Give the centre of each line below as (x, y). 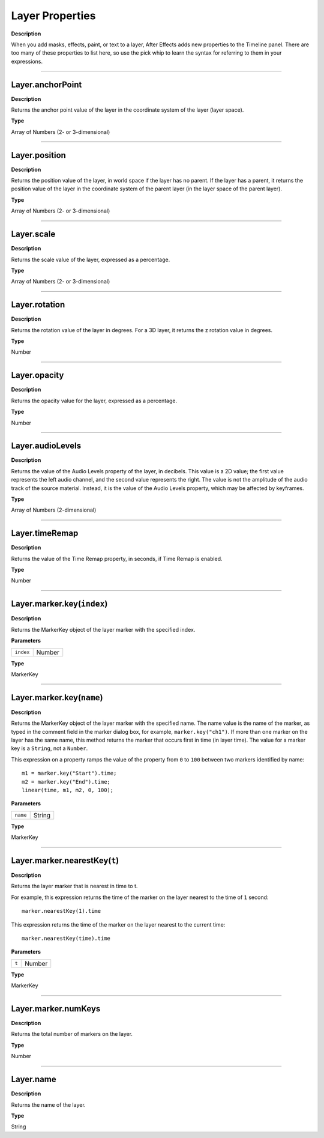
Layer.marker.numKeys (56, 1009)
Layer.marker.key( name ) (57, 698)
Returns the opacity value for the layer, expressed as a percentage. (94, 401)
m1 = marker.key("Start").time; (69, 773)
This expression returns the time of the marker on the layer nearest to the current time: (118, 924)
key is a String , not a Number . (49, 748)
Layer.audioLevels (46, 446)
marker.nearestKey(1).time (61, 911)
